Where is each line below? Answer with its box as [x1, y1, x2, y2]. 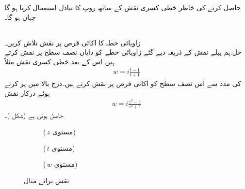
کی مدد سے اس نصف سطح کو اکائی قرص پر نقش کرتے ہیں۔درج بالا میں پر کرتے [4, 78, 242, 88]
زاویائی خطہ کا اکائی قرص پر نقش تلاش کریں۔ [4, 37, 141, 47]
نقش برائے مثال [24, 175, 69, 185]
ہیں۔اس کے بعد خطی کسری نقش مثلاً [4, 56, 114, 66]
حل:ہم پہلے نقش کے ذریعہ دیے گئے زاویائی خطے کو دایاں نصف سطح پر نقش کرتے [4, 47, 242, 57]
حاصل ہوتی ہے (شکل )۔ [4, 110, 64, 120]
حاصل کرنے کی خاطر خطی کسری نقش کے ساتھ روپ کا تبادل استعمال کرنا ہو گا [4, 2, 241, 12]
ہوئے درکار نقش [4, 87, 50, 98]
